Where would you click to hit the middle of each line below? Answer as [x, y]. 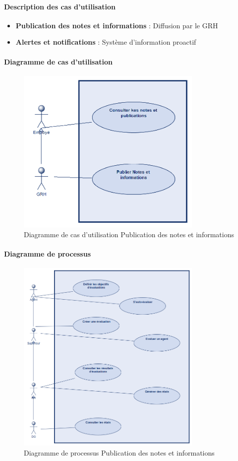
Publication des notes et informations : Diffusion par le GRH [117, 25]
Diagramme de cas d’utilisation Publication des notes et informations [129, 234]
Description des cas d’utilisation [60, 6]
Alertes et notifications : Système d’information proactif [106, 42]
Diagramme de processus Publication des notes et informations [119, 452]
